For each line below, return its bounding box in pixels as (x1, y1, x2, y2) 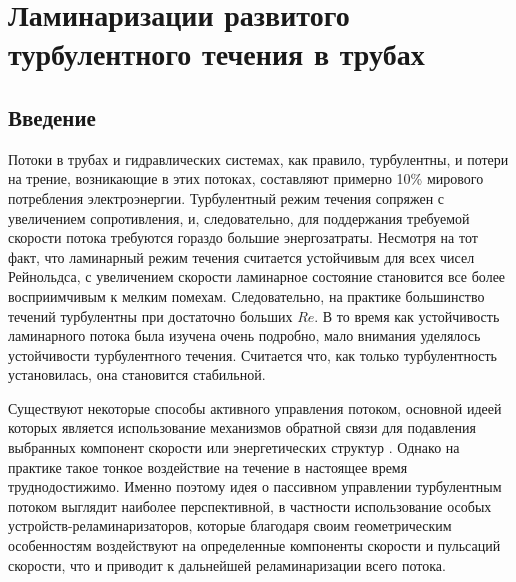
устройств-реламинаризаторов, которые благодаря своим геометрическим (8, 515, 452, 536)
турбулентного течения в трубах (8, 33, 425, 74)
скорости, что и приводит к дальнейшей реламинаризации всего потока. (8, 554, 446, 575)
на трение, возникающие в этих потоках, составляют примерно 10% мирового (8, 168, 484, 189)
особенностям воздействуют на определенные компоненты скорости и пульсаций (8, 535, 501, 556)
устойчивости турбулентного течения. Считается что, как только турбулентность (8, 344, 497, 365)
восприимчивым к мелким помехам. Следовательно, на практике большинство (8, 285, 485, 306)
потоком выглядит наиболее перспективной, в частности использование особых (8, 495, 492, 516)
